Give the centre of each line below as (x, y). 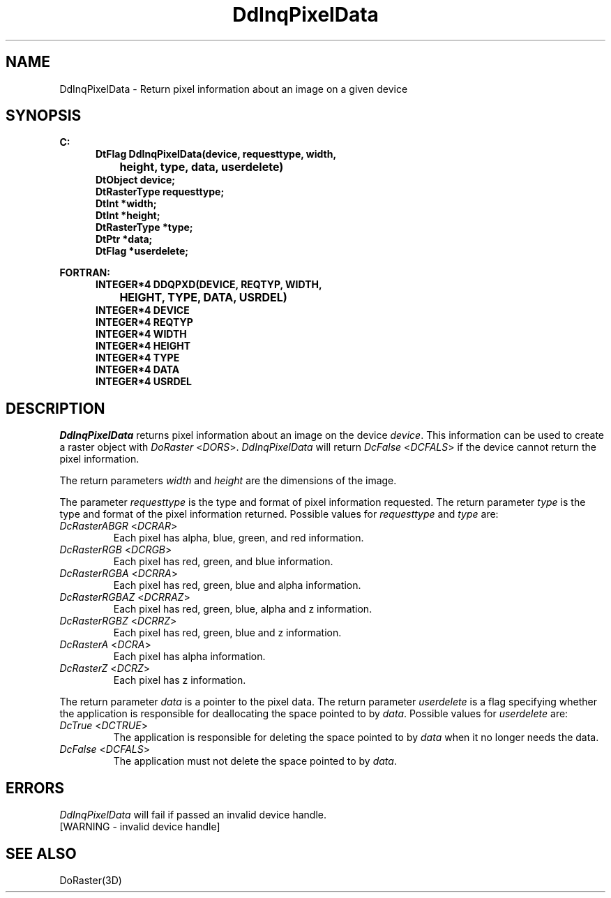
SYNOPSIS (44, 116)
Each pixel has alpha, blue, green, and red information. (239, 538)
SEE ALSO (41, 853)
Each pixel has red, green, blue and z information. (227, 633)
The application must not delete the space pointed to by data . (255, 761)
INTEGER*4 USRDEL (144, 382)
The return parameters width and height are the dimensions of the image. (228, 481)
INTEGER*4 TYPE (138, 358)
